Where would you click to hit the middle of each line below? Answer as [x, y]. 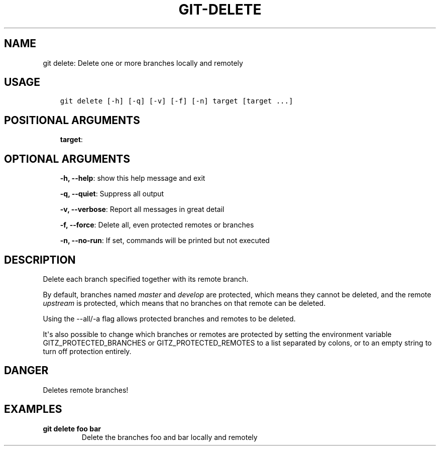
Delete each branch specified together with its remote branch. [146, 279]
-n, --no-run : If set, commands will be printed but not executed [165, 241]
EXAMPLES [33, 409]
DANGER [26, 371]
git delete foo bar [72, 428]
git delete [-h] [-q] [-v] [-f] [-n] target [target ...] [177, 101]
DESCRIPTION [40, 260]
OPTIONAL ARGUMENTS [67, 159]
